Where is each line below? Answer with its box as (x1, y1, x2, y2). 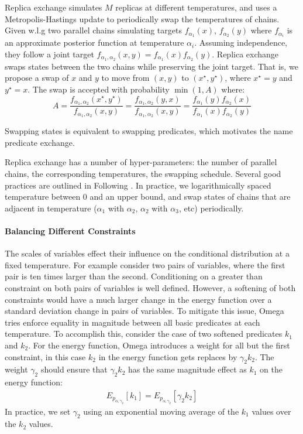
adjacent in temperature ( (5, 201, 97, 214)
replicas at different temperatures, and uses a (115, 1, 277, 13)
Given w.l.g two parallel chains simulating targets (5, 24, 182, 36)
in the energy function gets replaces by (98, 350, 237, 363)
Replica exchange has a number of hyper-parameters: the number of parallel (5, 156, 277, 168)
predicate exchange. (5, 136, 75, 148)
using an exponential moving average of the (83, 405, 239, 417)
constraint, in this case (5, 350, 86, 363)
